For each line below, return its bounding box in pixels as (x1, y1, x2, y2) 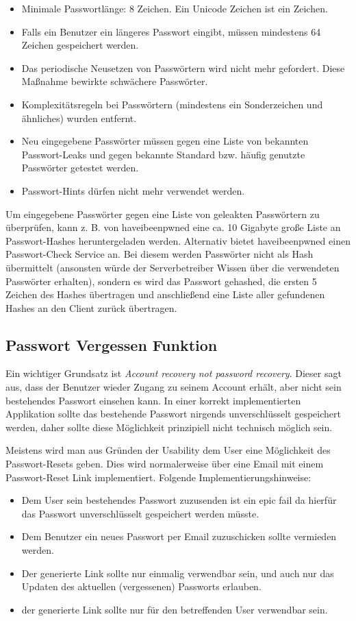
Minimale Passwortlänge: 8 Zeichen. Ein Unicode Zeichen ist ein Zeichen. (21, 1, 328, 15)
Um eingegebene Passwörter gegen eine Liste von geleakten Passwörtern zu (5, 206, 320, 221)
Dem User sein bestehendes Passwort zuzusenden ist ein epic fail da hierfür (21, 493, 337, 507)
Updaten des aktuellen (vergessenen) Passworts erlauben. (21, 579, 262, 594)
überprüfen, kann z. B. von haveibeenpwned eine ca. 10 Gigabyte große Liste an (5, 220, 341, 234)
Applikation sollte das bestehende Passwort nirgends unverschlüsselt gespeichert (5, 406, 341, 421)
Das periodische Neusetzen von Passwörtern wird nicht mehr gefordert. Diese (21, 60, 345, 75)
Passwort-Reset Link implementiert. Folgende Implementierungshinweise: (5, 470, 311, 484)
